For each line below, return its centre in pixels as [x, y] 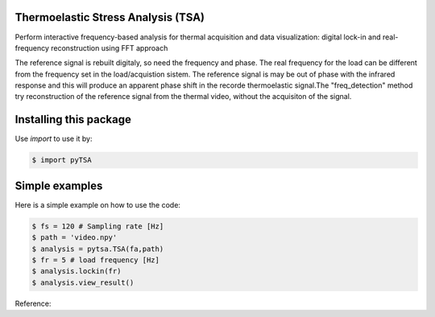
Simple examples [59, 185]
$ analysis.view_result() [83, 282]
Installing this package [73, 119]
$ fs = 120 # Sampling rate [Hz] [98, 226]
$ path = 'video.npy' [75, 238]
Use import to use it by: [54, 139]
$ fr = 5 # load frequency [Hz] [96, 260]
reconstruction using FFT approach [110, 47]
